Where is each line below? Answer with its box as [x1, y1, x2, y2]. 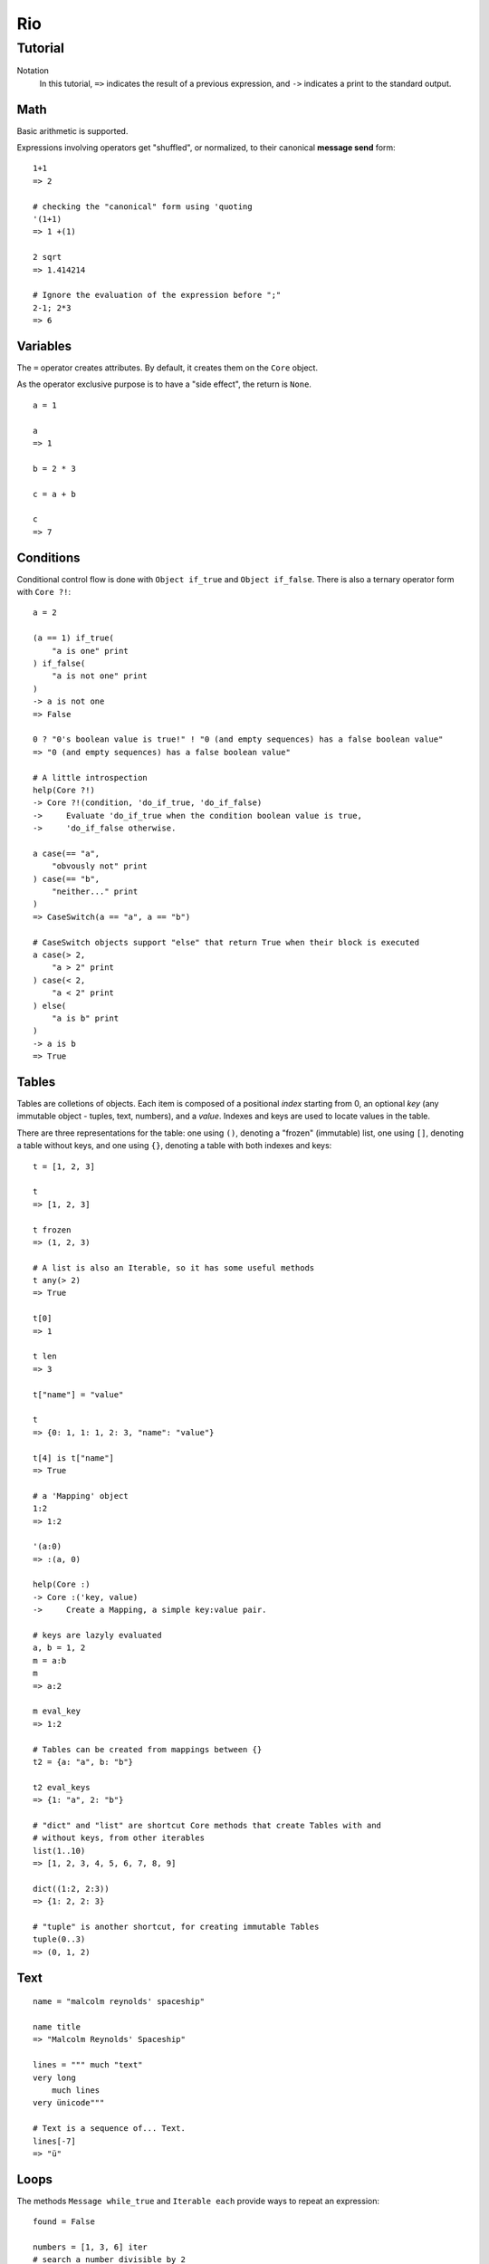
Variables [16, 338, 72, 353]
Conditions [16, 550, 81, 565]
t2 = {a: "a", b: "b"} [33, 1757, 134, 1767]
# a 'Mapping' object [33, 1491, 129, 1501]
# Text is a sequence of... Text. [33, 2124, 186, 2134]
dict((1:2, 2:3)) [33, 1884, 110, 1894]
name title [33, 2021, 81, 2032]
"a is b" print [51, 1012, 120, 1023]
